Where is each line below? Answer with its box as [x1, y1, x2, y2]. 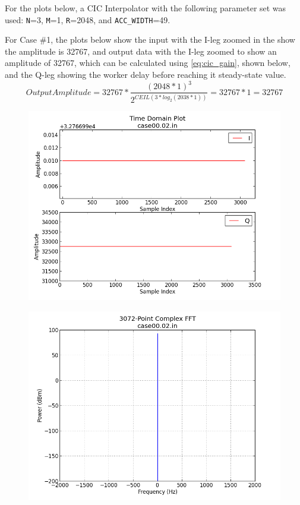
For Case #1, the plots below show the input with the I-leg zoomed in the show [5, 33, 295, 46]
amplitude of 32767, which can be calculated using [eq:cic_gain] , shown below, [5, 56, 290, 69]
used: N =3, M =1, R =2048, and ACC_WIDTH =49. [5, 13, 170, 26]
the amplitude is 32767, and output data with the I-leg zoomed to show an [5, 45, 277, 57]
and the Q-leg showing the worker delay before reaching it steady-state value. [5, 68, 286, 81]
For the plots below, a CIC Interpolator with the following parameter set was [5, 2, 286, 14]
